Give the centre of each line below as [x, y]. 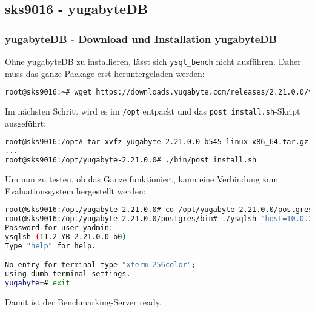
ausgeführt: [26, 123]
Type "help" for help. [51, 246]
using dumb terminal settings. [68, 274]
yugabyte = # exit [38, 283]
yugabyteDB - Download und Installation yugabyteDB [141, 38]
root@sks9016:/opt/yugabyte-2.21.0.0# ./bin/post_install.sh [131, 160]
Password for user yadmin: [59, 227]
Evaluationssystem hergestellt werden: [75, 191]
